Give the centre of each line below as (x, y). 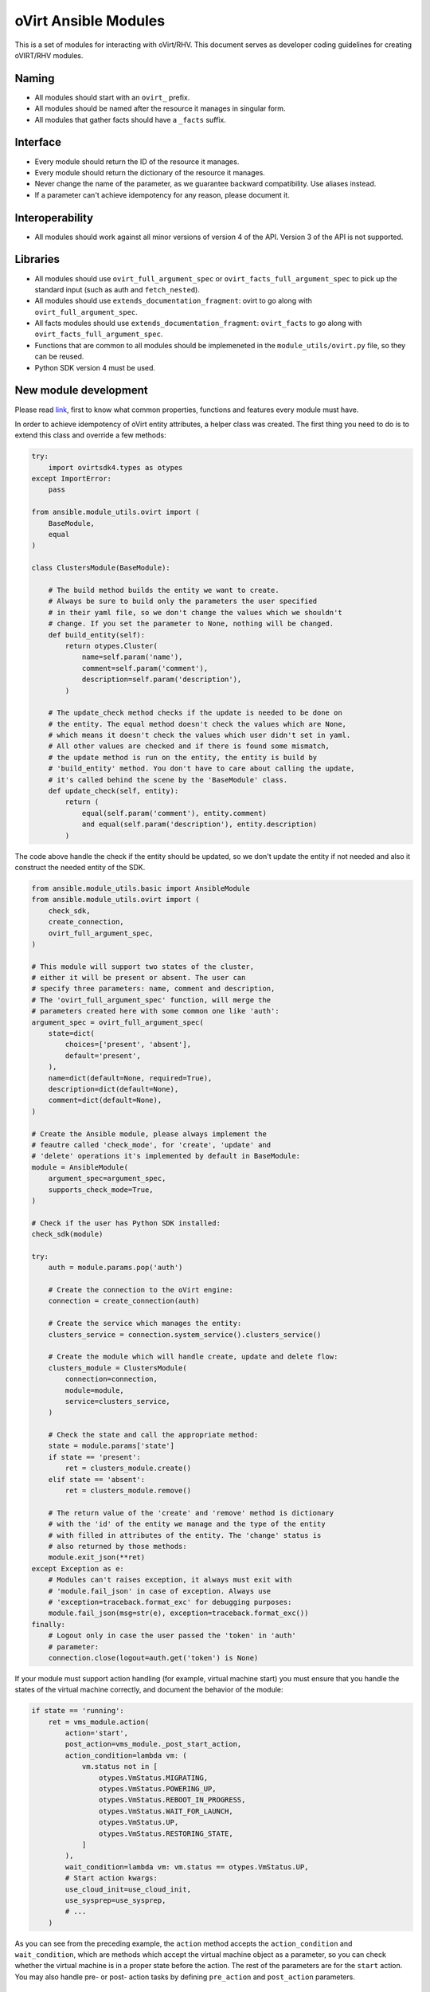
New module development (81, 390)
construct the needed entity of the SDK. (80, 867)
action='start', (97, 1733)
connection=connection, (111, 1379)
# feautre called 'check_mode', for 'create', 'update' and (151, 1145)
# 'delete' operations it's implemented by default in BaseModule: (166, 1156)
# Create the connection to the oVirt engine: (141, 1290)
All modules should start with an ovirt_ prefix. (112, 97)
